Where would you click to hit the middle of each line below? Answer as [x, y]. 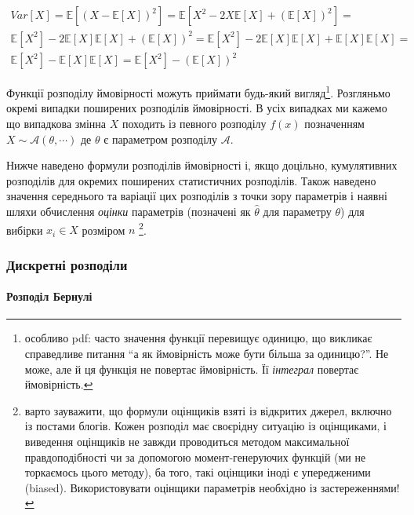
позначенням [334, 123]
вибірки [25, 230]
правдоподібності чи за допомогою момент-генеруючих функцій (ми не [195, 457]
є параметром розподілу [161, 139]
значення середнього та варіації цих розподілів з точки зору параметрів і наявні [197, 196]
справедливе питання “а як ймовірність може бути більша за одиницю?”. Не [207, 353]
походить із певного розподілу [194, 123]
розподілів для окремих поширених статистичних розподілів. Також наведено [191, 180]
